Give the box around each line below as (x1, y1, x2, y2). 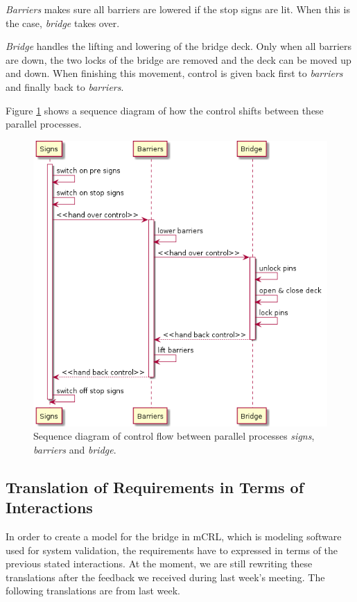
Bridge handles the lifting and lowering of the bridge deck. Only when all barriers (6, 39, 351, 53)
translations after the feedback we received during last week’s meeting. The (6, 569, 325, 584)
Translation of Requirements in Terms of (6, 476, 304, 497)
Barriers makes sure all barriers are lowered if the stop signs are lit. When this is (6, 2, 350, 16)
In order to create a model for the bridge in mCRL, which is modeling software (6, 528, 342, 543)
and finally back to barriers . (6, 79, 124, 94)
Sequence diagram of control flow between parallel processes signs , (33, 429, 315, 443)
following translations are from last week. (6, 583, 180, 598)
